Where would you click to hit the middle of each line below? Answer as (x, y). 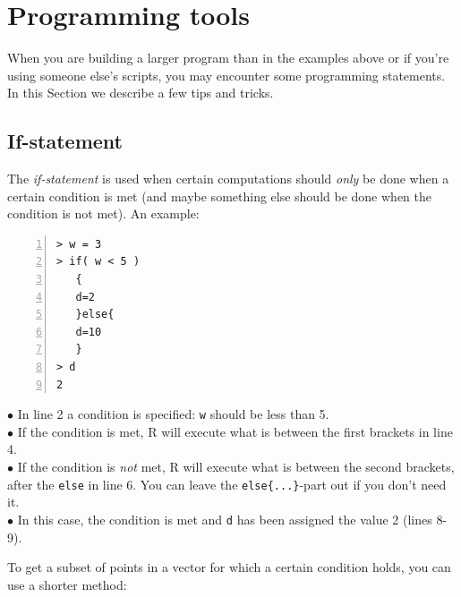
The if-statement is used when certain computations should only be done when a (228, 179)
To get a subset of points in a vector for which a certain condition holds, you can (229, 567)
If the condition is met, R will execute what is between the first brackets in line (235, 431)
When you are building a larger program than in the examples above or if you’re (228, 58)
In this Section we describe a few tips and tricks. (141, 93)
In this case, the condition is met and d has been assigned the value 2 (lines (225, 519)
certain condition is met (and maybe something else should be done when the (219, 196)
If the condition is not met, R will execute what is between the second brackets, (236, 467)
